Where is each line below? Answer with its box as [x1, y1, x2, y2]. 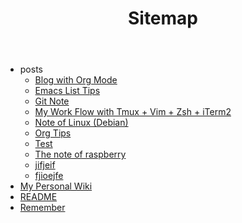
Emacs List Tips [34, 85, 101, 97]
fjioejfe [34, 170, 64, 182]
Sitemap [127, 7, 199, 30]
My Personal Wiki [19, 180, 93, 192]
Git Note [34, 95, 70, 107]
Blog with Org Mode [34, 74, 118, 86]
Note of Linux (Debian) [34, 117, 129, 129]
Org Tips [34, 127, 72, 139]
